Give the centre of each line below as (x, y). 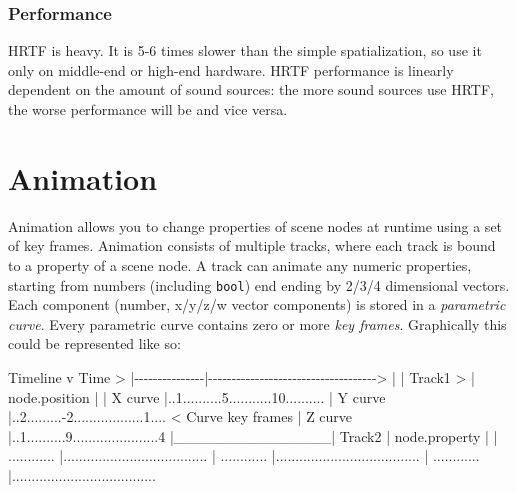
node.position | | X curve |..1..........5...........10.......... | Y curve (197, 396)
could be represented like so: (94, 343)
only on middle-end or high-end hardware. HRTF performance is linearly (231, 69)
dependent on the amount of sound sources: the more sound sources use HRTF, (251, 89)
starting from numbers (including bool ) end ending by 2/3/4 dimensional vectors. (259, 284)
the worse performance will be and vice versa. (148, 109)
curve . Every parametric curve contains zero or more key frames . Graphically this (257, 323)
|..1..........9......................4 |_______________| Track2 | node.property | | (253, 435)
